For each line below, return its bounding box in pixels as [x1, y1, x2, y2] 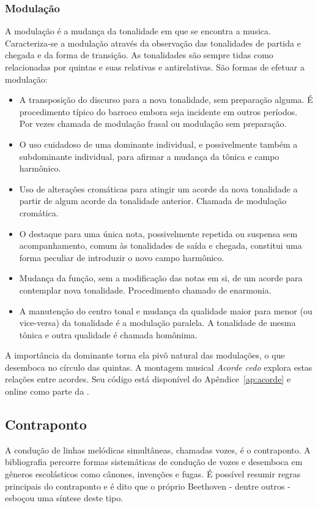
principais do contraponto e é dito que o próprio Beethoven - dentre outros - [5, 479, 290, 492]
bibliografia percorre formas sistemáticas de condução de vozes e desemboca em [5, 455, 303, 468]
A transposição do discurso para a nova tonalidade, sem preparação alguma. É [19, 93, 313, 106]
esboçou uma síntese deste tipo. [5, 491, 124, 504]
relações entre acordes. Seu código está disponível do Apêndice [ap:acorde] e [5, 373, 291, 385]
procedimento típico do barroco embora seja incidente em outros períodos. [19, 105, 298, 118]
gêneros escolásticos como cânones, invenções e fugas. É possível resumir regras [5, 468, 301, 480]
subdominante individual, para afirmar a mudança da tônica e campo [19, 150, 279, 162]
